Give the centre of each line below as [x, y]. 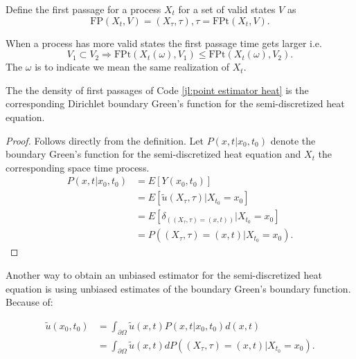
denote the [293, 140]
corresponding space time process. [78, 167]
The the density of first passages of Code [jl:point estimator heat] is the [157, 90]
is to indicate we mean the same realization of [132, 67]
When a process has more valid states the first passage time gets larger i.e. [164, 43]
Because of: [29, 302]
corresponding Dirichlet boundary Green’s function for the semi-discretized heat [175, 103]
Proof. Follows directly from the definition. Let [105, 140]
